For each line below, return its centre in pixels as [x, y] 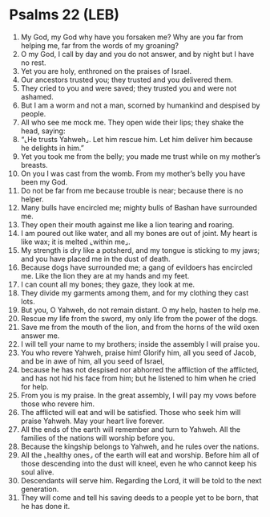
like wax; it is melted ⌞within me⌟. [75, 242]
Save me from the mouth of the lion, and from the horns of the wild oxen [140, 327]
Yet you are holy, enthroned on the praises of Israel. [106, 71]
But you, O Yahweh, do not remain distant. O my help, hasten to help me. [141, 310]
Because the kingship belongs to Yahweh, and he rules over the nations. [140, 446]
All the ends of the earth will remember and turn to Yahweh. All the [131, 429]
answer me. [40, 336]
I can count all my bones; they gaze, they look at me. [108, 284]
